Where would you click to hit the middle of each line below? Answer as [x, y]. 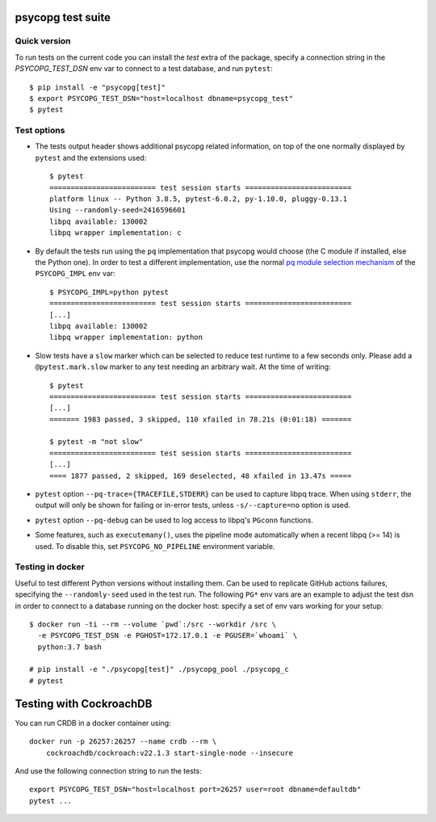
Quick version [43, 41]
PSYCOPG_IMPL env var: [75, 274]
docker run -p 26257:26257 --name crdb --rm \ [123, 742]
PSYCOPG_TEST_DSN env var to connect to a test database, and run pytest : [144, 69]
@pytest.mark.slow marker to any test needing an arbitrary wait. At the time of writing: [183, 367]
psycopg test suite [63, 17]
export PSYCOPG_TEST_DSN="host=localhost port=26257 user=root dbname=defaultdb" [195, 790]
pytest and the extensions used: [91, 157]
